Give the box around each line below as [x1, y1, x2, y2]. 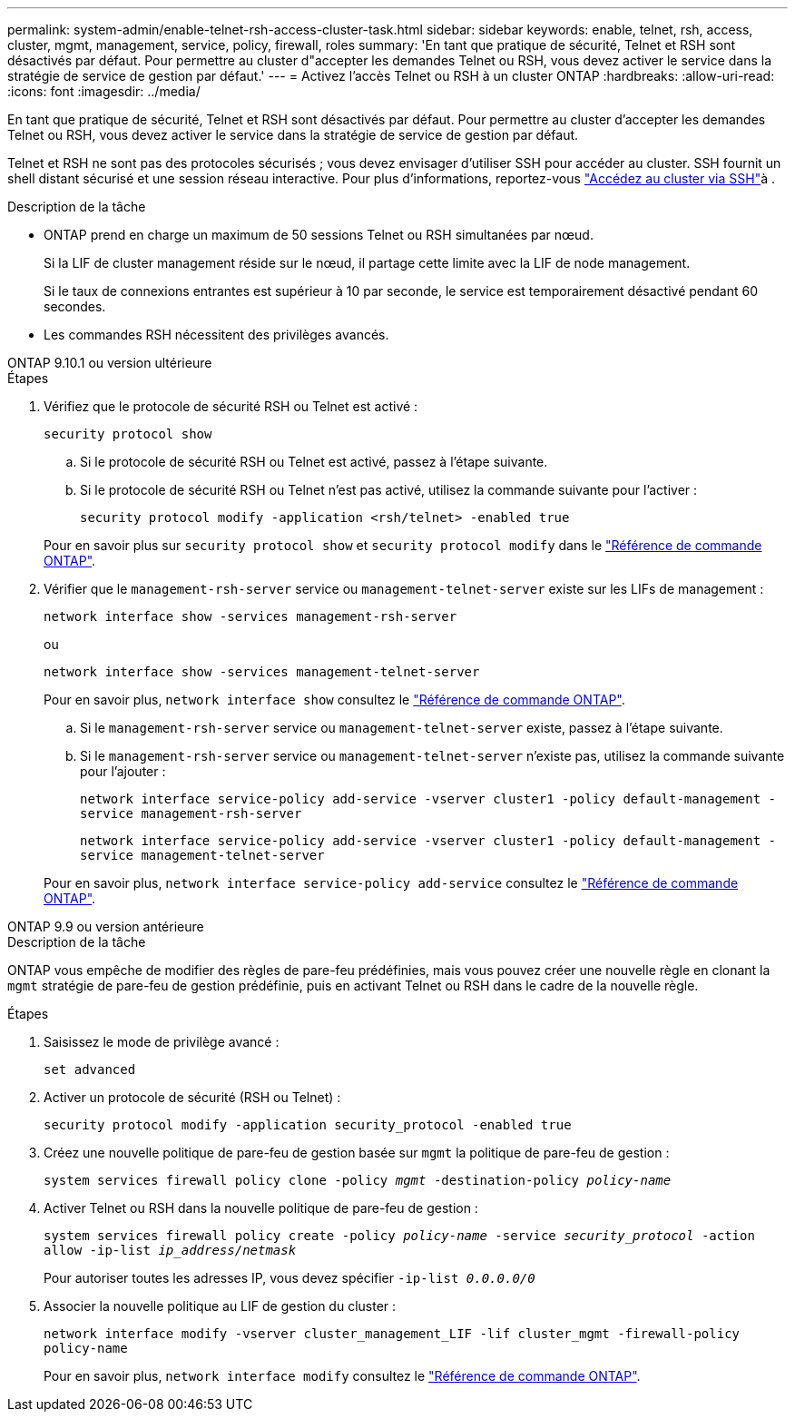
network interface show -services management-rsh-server [44, 609, 457, 624]
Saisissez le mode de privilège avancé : [44, 1034, 280, 1049]
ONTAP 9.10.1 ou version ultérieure [7, 355, 212, 370]
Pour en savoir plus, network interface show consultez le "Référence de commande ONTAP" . [44, 692, 625, 707]
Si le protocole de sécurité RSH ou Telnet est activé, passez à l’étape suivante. [80, 454, 548, 469]
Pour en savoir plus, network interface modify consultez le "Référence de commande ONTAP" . [44, 1368, 641, 1384]
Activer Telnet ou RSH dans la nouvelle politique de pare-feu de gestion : [44, 1200, 478, 1216]
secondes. [44, 299, 106, 314]
